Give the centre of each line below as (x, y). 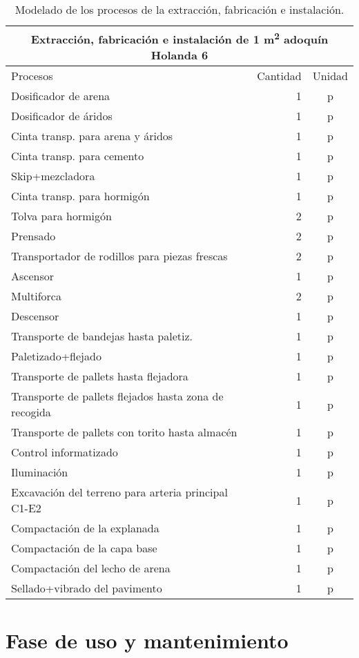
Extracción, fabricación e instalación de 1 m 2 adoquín (179, 38)
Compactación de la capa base (84, 548)
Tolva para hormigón (61, 216)
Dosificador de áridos (62, 116)
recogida (31, 412)
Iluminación (40, 472)
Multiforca (36, 296)
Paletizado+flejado (56, 356)
